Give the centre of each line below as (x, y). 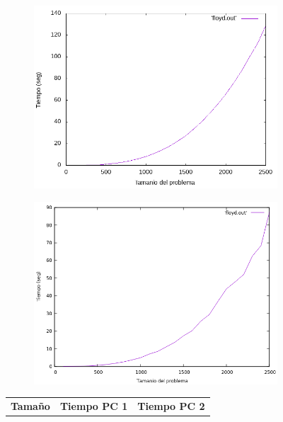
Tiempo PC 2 (171, 405)
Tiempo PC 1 (94, 405)
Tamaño (30, 405)
